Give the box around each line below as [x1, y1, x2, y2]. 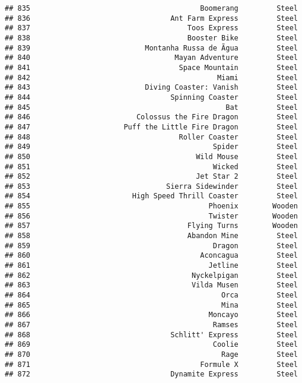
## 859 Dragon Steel [5, 241, 298, 250]
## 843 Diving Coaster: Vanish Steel [5, 83, 298, 92]
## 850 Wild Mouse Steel [5, 152, 298, 161]
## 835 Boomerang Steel [5, 4, 298, 12]
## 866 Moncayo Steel [5, 311, 298, 319]
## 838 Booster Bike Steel [5, 33, 298, 42]
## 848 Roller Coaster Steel [5, 132, 298, 141]
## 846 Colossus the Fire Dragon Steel [5, 113, 298, 122]
